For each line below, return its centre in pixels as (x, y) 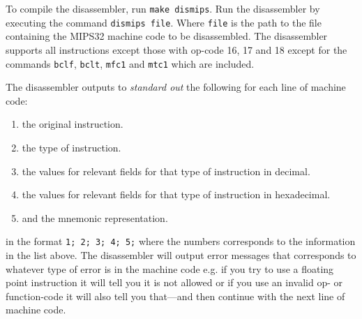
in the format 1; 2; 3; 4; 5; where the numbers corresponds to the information (181, 241)
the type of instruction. (71, 147)
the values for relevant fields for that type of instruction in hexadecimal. (176, 194)
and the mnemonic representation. (95, 217)
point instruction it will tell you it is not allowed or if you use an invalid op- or (174, 282)
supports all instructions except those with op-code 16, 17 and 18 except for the (176, 49)
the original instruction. (73, 124)
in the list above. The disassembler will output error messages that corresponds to (181, 254)
